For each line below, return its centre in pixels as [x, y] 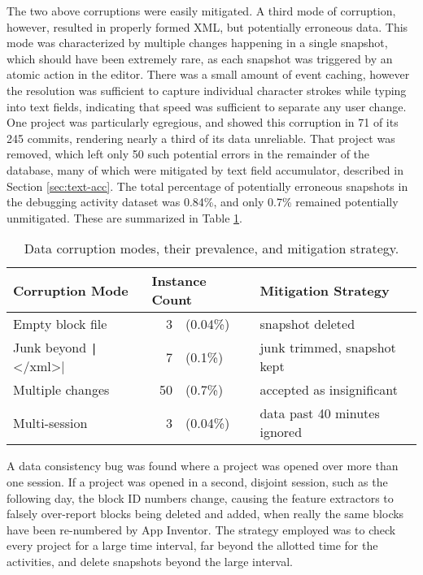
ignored [281, 432]
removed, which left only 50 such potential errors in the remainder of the [188, 154]
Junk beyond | [55, 348]
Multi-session [50, 422]
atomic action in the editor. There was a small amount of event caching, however [208, 74]
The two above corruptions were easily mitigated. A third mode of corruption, [201, 11]
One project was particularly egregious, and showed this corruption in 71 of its [203, 122]
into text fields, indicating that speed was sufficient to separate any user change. [207, 106]
